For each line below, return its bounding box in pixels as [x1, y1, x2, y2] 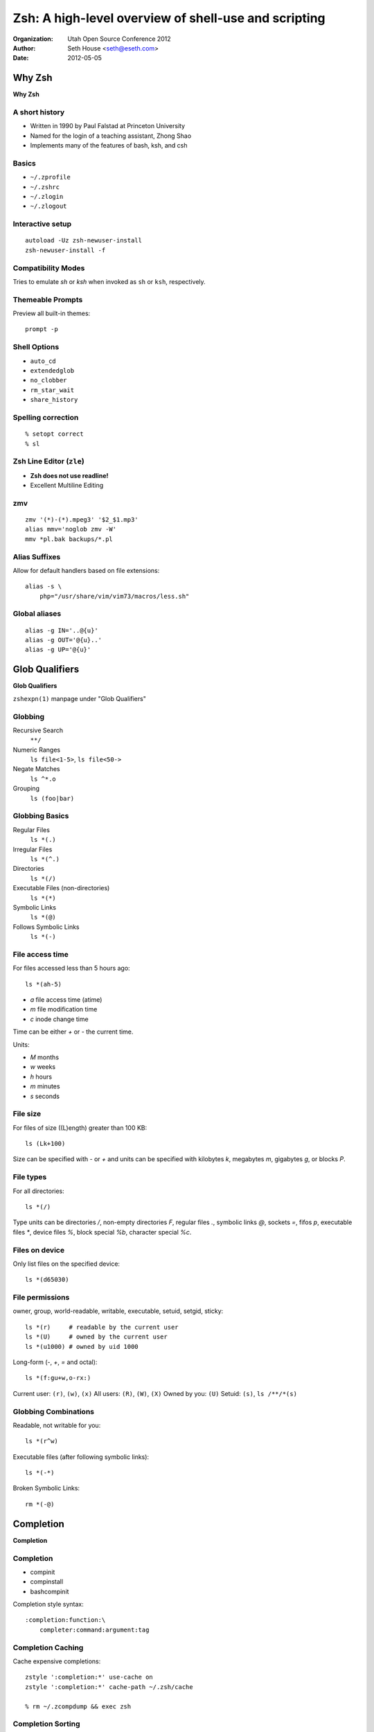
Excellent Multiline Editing [30, 481, 104, 490]
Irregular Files [12, 845, 53, 854]
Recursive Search [12, 726, 64, 734]
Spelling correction [12, 412, 79, 422]
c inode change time [30, 1015, 89, 1023]
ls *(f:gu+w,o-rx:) [25, 1374, 91, 1382]
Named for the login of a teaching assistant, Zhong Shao [30, 132, 192, 140]
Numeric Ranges [12, 745, 61, 754]
